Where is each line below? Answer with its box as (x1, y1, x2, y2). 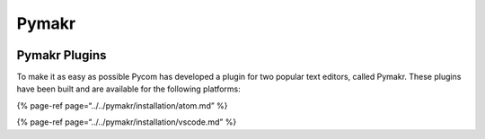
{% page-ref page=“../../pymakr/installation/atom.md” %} (16, 100, 228, 111)
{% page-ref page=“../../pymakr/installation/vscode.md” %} (16, 117, 237, 127)
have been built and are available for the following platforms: (16, 83, 242, 94)
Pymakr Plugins (16, 48, 107, 63)
